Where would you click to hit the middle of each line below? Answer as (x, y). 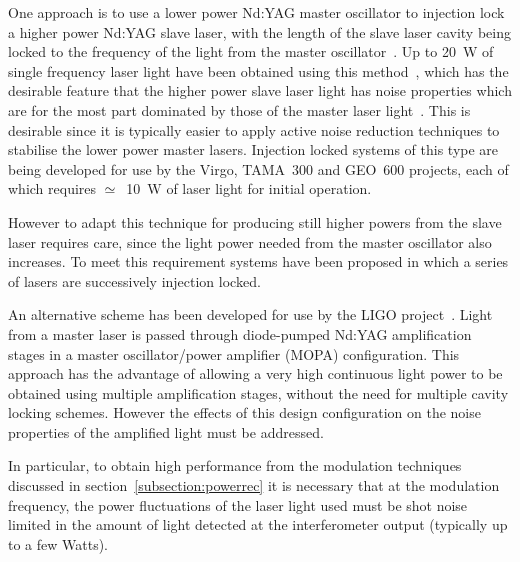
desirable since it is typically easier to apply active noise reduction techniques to (254, 129)
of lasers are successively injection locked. (134, 280)
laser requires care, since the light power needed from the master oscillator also (250, 241)
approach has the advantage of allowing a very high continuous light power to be (255, 373)
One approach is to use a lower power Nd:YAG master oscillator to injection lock (256, 12)
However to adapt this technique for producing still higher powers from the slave (255, 221)
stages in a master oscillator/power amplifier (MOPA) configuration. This (234, 353)
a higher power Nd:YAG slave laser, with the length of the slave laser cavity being (259, 31)
